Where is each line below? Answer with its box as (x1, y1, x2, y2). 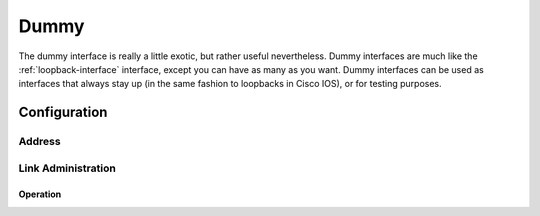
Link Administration (18, 161, 117, 175)
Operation (18, 188, 62, 200)
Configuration (18, 104, 108, 121)
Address (18, 135, 61, 149)
